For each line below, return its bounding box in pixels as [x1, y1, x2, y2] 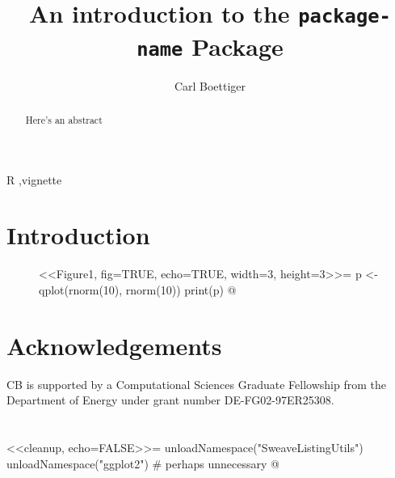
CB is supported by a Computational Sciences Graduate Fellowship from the [6, 375, 386, 392]
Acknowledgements [6, 328, 222, 362]
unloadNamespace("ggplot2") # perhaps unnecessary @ [6, 455, 279, 472]
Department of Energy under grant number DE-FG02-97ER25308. [6, 391, 334, 408]
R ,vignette [6, 171, 62, 188]
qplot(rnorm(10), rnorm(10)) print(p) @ [39, 281, 237, 298]
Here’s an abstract [25, 112, 103, 126]
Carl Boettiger [174, 77, 246, 94]
